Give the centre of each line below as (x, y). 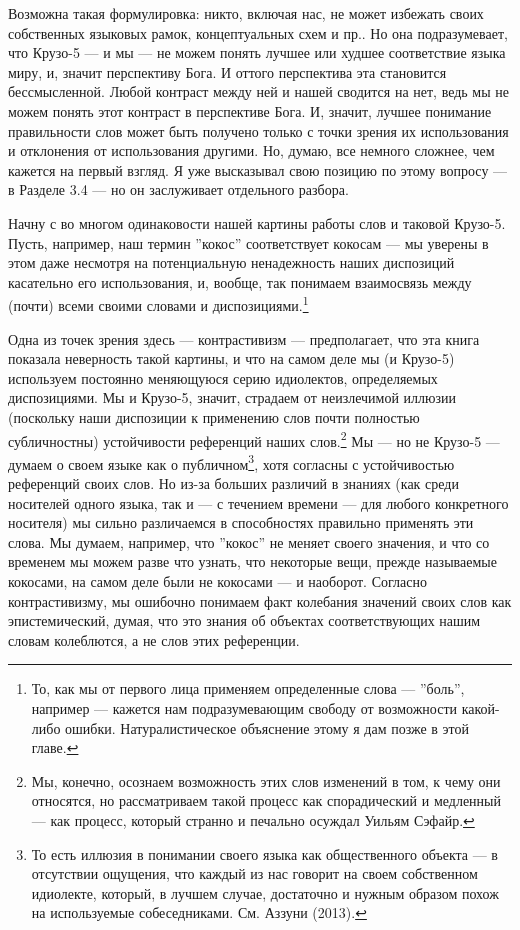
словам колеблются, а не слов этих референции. (154, 639)
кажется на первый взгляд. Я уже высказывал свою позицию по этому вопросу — (258, 169)
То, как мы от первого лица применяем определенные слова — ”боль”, (248, 688)
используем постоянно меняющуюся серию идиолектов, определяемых (223, 377)
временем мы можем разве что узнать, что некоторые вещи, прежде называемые (252, 561)
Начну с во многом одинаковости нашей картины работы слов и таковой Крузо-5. (257, 222)
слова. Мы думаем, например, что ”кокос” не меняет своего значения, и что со (249, 541)
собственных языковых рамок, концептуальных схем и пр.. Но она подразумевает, (258, 32)
